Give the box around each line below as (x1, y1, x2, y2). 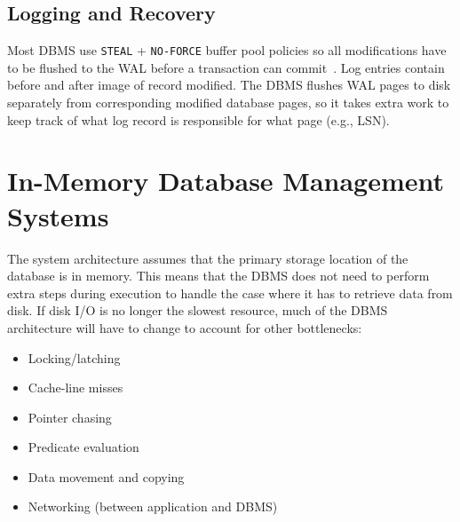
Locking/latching (28, 348, 121, 367)
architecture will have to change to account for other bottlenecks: (7, 318, 362, 336)
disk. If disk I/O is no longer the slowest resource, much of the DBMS (7, 301, 388, 320)
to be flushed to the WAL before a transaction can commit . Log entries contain (7, 58, 445, 76)
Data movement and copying (28, 467, 185, 486)
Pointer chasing (28, 407, 112, 426)
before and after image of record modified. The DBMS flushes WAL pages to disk (7, 75, 451, 94)
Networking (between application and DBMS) (28, 497, 278, 516)
